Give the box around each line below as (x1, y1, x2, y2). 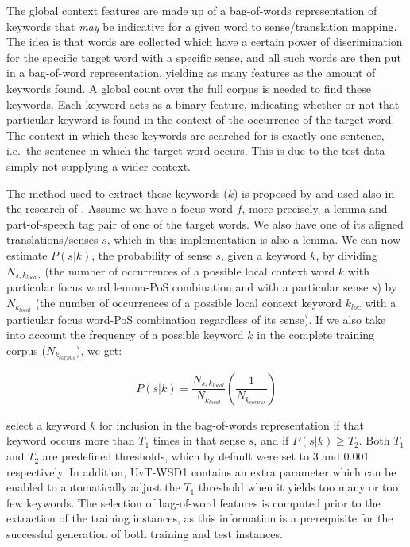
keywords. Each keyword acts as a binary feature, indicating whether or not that (6, 95, 400, 112)
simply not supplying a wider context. (6, 157, 191, 174)
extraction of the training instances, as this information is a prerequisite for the (6, 510, 393, 526)
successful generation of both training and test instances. (6, 526, 283, 542)
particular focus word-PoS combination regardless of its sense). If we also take (6, 310, 386, 327)
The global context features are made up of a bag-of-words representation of (6, 2, 377, 18)
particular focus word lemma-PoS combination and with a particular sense (6, 279, 369, 295)
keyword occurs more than (6, 432, 135, 449)
